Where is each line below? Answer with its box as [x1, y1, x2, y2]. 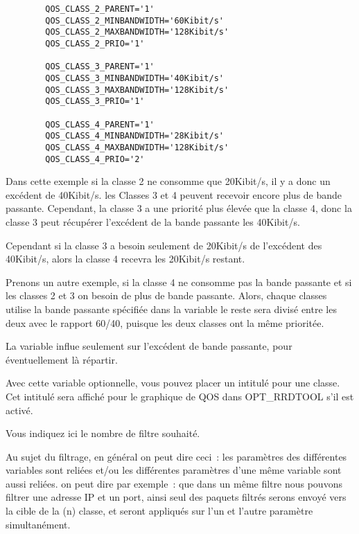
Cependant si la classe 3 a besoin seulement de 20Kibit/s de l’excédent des [6, 238, 322, 252]
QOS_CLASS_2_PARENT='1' [45, 4, 155, 14]
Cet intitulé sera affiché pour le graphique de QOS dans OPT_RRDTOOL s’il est [6, 389, 354, 403]
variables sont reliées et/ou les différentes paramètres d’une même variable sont [6, 463, 342, 477]
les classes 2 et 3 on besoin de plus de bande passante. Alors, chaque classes [6, 288, 327, 303]
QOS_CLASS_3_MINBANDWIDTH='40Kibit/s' [45, 73, 224, 83]
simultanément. [6, 517, 71, 531]
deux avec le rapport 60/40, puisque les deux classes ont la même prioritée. [6, 315, 324, 330]
